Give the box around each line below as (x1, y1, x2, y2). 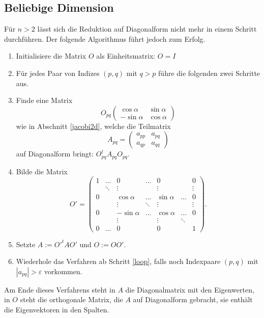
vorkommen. (44, 266, 82, 276)
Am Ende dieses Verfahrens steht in (4, 284, 115, 295)
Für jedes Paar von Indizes (16, 67, 100, 78)
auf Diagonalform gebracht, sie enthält (133, 294, 253, 305)
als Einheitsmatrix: (96, 50, 156, 61)
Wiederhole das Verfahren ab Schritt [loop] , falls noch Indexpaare (16, 256, 221, 267)
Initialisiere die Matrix (16, 50, 86, 61)
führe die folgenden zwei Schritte (158, 67, 260, 78)
